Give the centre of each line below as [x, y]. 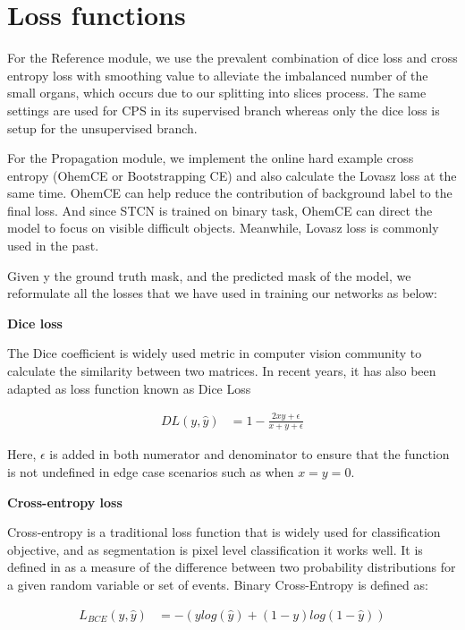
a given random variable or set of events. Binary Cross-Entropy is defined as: [218, 584]
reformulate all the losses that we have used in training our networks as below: [222, 293]
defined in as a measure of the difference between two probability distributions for [232, 567]
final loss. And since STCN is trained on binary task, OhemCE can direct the [220, 210]
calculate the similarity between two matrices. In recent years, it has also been [222, 371]
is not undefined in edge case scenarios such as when [151, 471]
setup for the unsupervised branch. [102, 128]
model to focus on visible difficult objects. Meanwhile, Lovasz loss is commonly [223, 228]
